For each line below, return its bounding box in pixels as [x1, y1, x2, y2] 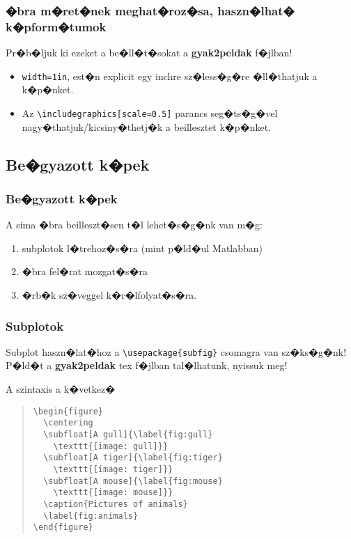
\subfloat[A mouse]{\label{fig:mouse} [43, 476, 223, 486]
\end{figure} [33, 522, 93, 533]
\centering [43, 418, 93, 428]
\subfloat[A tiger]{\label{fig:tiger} [43, 453, 223, 463]
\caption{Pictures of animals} [43, 499, 188, 509]
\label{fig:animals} [43, 510, 139, 521]
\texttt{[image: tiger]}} [53, 464, 173, 474]
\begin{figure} [33, 406, 104, 416]
